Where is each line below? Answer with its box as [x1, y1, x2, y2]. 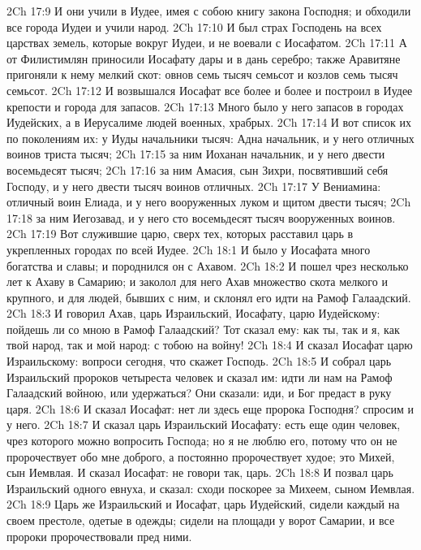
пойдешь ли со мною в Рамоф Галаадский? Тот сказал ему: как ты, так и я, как [6, 320, 400, 337]
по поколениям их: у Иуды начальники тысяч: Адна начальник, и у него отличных [6, 129, 415, 146]
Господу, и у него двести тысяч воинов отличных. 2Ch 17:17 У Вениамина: [6, 177, 381, 194]
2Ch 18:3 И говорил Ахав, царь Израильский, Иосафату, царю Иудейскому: [6, 305, 380, 322]
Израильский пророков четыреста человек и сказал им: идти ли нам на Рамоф [6, 368, 393, 385]
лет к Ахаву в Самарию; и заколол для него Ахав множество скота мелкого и [6, 273, 388, 290]
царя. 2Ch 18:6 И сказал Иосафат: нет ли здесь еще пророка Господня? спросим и [6, 400, 415, 417]
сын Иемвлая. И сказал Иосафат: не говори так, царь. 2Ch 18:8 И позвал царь [6, 464, 393, 481]
